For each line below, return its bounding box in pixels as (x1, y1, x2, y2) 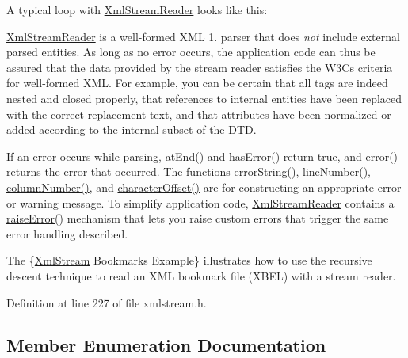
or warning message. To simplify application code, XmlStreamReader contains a (6, 194, 395, 211)
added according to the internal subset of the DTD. (6, 121, 257, 138)
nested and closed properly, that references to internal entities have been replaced (6, 89, 402, 106)
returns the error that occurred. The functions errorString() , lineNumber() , (6, 163, 372, 180)
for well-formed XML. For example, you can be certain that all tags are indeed (6, 74, 388, 91)
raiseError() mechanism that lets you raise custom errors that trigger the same (6, 210, 389, 227)
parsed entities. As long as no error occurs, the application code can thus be (6, 44, 376, 60)
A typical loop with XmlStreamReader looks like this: (6, 2, 268, 17)
